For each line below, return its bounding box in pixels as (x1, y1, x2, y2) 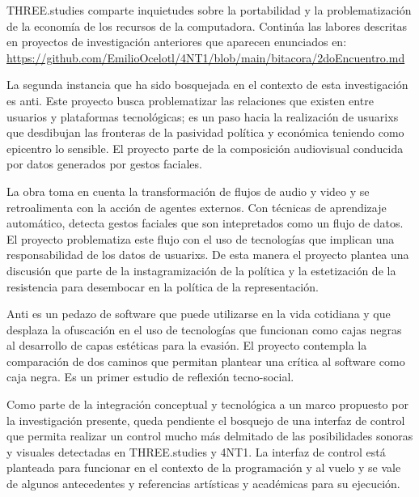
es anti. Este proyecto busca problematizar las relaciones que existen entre (6, 91, 374, 108)
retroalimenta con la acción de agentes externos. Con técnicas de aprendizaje (6, 198, 387, 215)
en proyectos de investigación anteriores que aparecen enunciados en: (6, 33, 347, 50)
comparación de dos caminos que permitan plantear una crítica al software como (6, 352, 405, 369)
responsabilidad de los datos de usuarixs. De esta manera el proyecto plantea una (6, 246, 409, 263)
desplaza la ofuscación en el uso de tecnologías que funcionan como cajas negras (6, 321, 402, 338)
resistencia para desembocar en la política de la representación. (6, 278, 319, 295)
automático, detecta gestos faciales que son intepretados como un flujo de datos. (6, 215, 404, 232)
